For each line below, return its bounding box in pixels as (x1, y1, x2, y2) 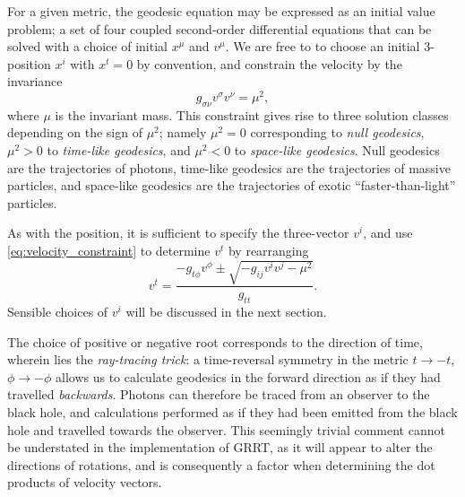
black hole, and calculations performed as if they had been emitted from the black (7, 402, 458, 421)
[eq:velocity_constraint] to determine (7, 241, 211, 259)
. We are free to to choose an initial (225, 37, 420, 56)
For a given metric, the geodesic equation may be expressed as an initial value (7, 2, 435, 20)
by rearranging (228, 241, 309, 259)
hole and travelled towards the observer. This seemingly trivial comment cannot (7, 420, 445, 439)
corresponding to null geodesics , (250, 123, 425, 142)
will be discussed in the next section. (125, 301, 327, 320)
